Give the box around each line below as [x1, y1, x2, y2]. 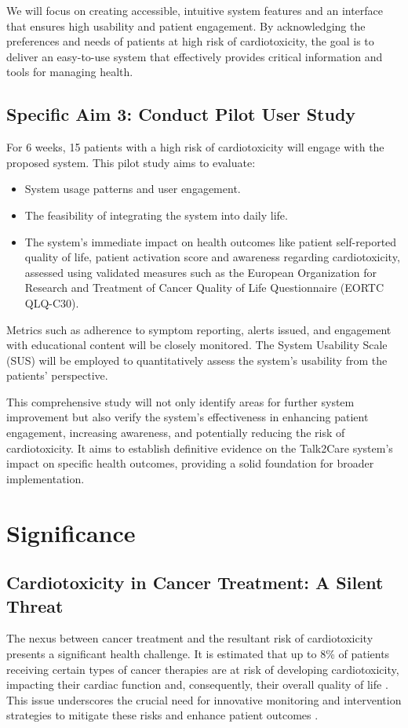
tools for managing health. [6, 64, 133, 80]
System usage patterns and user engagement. [24, 180, 241, 197]
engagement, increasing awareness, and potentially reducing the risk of [6, 424, 345, 441]
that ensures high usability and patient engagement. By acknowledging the [6, 17, 366, 34]
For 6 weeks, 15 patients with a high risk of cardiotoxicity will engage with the [6, 139, 384, 155]
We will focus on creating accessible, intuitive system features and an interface [6, 2, 384, 18]
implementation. [6, 470, 85, 486]
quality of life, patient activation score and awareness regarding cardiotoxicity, [24, 249, 400, 265]
